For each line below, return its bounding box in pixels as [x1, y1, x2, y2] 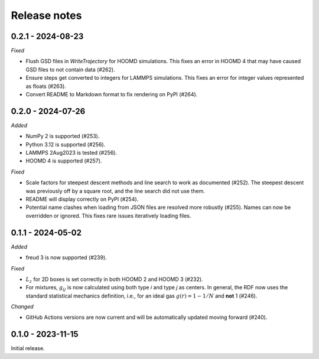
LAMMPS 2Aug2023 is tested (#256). [25, 149, 118, 156]
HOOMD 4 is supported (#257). [25, 157, 102, 165]
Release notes [11, 9, 82, 22]
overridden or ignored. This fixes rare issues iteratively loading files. [25, 212, 191, 219]
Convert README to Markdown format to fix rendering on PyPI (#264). [25, 91, 198, 98]
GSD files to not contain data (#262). [25, 66, 115, 73]
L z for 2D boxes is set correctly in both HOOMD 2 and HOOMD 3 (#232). [25, 275, 203, 284]
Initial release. [11, 345, 45, 352]
